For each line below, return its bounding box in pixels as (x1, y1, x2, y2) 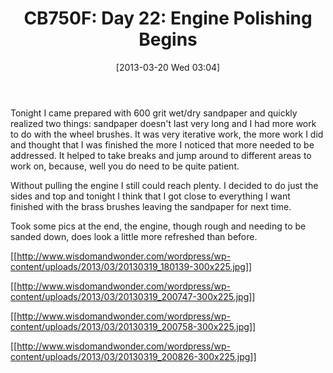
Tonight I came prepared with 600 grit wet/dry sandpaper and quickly (10, 107, 298, 119)
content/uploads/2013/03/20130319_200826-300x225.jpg (10, 350, 251, 362)
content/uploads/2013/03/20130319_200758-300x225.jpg (10, 320, 250, 332)
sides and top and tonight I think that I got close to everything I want (10, 190, 291, 202)
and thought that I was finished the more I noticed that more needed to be (10, 138, 315, 151)
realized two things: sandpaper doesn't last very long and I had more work (10, 117, 317, 129)
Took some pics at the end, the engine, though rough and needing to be (10, 220, 307, 232)
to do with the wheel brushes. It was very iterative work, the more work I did (10, 128, 324, 140)
